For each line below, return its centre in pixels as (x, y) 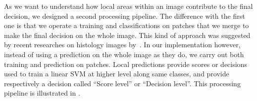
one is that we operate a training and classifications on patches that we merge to (127, 25)
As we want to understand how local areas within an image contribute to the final (128, 6)
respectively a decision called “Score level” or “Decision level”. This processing (122, 83)
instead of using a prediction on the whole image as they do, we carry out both (124, 54)
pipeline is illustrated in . (42, 93)
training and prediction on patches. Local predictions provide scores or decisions (126, 64)
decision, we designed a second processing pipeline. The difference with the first (125, 16)
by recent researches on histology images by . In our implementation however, (122, 45)
